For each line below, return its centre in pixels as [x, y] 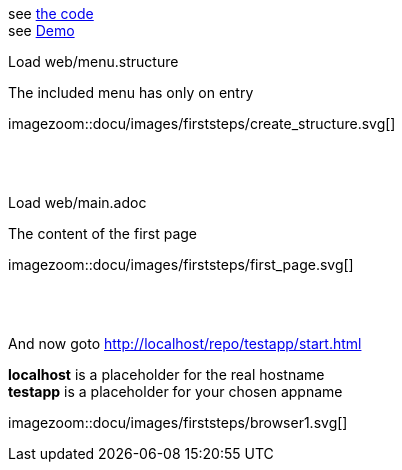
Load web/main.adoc [77, 202]
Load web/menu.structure [93, 61]
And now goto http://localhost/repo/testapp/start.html [185, 343]
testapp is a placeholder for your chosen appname [175, 391]
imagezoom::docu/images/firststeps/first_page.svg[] [181, 264]
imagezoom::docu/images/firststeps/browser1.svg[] [178, 422]
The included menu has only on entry [131, 92]
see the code [51, 13]
